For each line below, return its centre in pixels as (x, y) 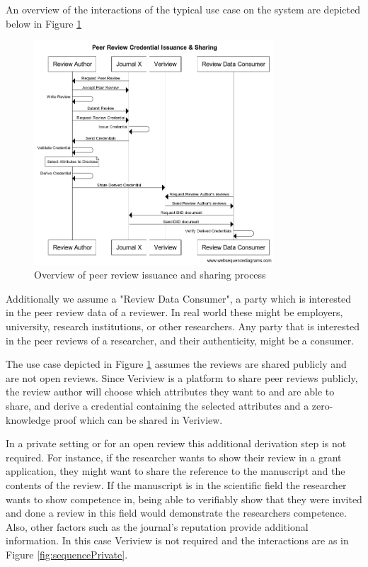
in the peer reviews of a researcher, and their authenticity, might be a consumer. (180, 340)
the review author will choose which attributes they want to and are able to (170, 392)
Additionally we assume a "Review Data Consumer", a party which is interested (179, 298)
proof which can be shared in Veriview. (138, 419)
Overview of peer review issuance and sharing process (150, 275)
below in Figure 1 (44, 23)
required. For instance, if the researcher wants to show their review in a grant (174, 457)
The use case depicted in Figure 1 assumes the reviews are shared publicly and (176, 364)
